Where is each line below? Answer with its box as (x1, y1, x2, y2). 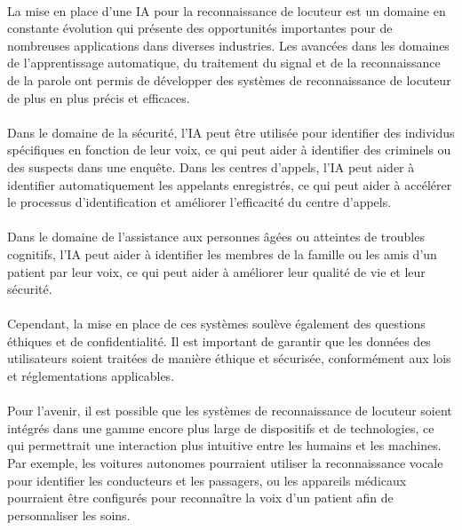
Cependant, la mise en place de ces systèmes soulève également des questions (7, 314, 426, 333)
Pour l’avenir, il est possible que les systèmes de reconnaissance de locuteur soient (7, 401, 452, 420)
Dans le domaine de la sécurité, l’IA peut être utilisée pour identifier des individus (7, 123, 455, 141)
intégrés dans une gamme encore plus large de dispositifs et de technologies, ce (7, 418, 434, 437)
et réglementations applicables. (7, 367, 175, 385)
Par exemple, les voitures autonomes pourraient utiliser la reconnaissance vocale (7, 454, 443, 472)
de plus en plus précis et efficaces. (7, 88, 190, 107)
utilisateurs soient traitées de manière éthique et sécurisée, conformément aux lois (7, 349, 451, 368)
